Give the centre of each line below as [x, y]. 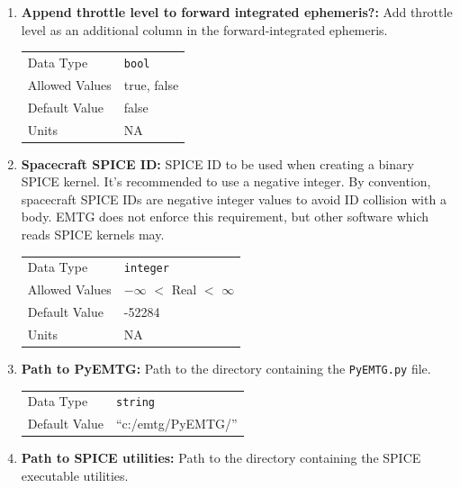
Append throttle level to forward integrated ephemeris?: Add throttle [237, 12]
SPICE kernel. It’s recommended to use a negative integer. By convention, [226, 181]
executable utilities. [75, 476]
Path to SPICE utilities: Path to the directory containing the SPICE [221, 458]
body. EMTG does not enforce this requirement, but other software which [225, 217]
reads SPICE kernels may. [93, 234]
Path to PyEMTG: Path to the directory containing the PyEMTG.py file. [226, 369]
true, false [151, 84]
